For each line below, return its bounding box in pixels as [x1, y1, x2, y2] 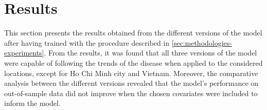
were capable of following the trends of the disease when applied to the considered [4, 57, 263, 68]
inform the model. [4, 98, 61, 108]
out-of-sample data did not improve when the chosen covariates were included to [4, 87, 258, 98]
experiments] [4, 47, 44, 58]
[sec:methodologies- [171, 37, 233, 48]
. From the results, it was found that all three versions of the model [44, 47, 257, 58]
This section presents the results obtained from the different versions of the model [4, 27, 262, 38]
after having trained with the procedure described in [4, 37, 170, 48]
